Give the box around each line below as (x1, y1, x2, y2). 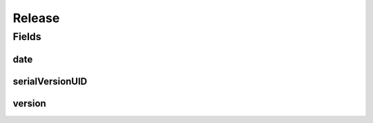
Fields (12, 30, 41, 43)
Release (12, 10, 60, 26)
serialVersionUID (12, 75, 88, 87)
